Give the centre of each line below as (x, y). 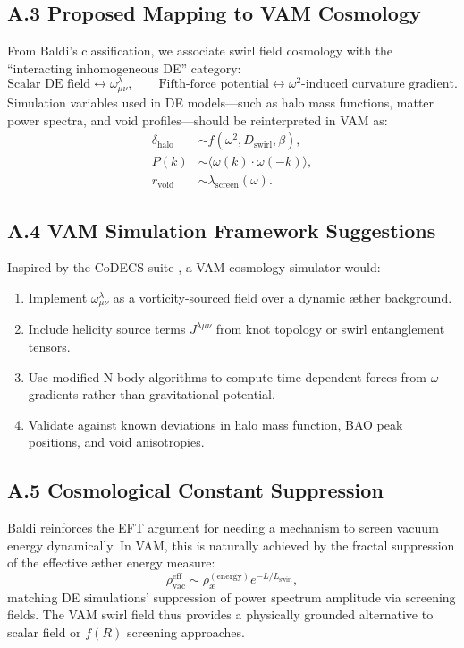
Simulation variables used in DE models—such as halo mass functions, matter (221, 102)
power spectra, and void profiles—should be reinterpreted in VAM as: (198, 119)
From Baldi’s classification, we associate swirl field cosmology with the (200, 51)
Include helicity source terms (107, 329)
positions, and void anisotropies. (116, 442)
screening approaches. (186, 632)
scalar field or (44, 632)
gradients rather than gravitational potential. (152, 394)
